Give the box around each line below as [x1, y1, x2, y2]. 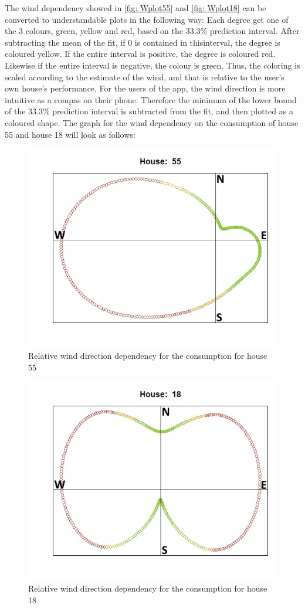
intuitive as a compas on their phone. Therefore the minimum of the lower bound [5, 93, 297, 106]
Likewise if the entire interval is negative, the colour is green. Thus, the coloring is [5, 59, 300, 71]
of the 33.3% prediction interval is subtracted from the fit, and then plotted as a [5, 105, 293, 117]
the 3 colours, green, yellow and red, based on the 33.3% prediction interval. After [5, 25, 300, 37]
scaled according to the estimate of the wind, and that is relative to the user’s [5, 70, 284, 83]
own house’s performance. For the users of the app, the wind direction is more [5, 82, 286, 94]
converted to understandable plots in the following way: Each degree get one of [5, 13, 289, 25]
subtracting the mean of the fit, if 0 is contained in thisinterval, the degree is [5, 36, 280, 48]
